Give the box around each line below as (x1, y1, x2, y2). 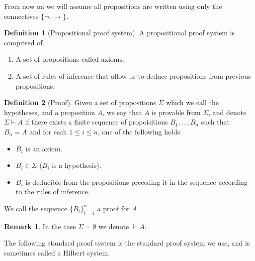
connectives (4, 10, 39, 21)
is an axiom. (25, 143, 63, 153)
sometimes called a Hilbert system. (4, 247, 110, 258)
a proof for (97, 203, 130, 213)
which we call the (166, 97, 219, 108)
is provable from (152, 107, 201, 117)
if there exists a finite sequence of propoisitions (25, 117, 168, 127)
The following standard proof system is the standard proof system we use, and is (4, 238, 250, 248)
